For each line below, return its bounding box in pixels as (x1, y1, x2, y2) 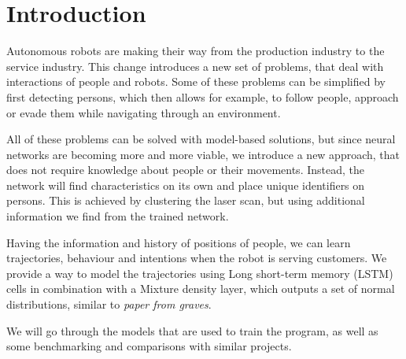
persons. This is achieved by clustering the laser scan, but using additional (6, 192, 365, 209)
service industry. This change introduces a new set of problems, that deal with (6, 57, 384, 74)
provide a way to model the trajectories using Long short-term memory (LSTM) (6, 265, 393, 281)
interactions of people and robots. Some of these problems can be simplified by (6, 73, 386, 90)
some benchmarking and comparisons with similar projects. (6, 338, 292, 354)
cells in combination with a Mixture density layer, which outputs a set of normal (6, 280, 395, 297)
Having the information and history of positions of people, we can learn (6, 234, 351, 250)
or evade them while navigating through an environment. (6, 104, 281, 120)
